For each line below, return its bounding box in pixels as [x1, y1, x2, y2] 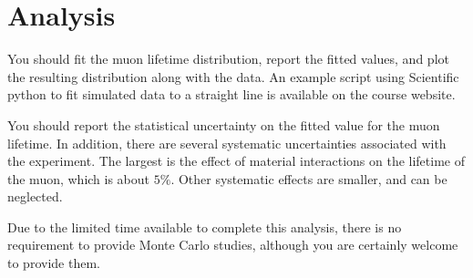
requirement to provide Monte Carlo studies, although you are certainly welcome [7, 235, 458, 254]
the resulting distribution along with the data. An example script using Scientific [7, 67, 459, 86]
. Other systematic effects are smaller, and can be [170, 169, 447, 188]
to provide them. [7, 253, 100, 273]
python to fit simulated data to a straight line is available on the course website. [7, 85, 456, 104]
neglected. [7, 187, 63, 206]
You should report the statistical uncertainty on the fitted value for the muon [7, 115, 440, 134]
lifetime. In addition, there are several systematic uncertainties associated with [7, 133, 447, 152]
